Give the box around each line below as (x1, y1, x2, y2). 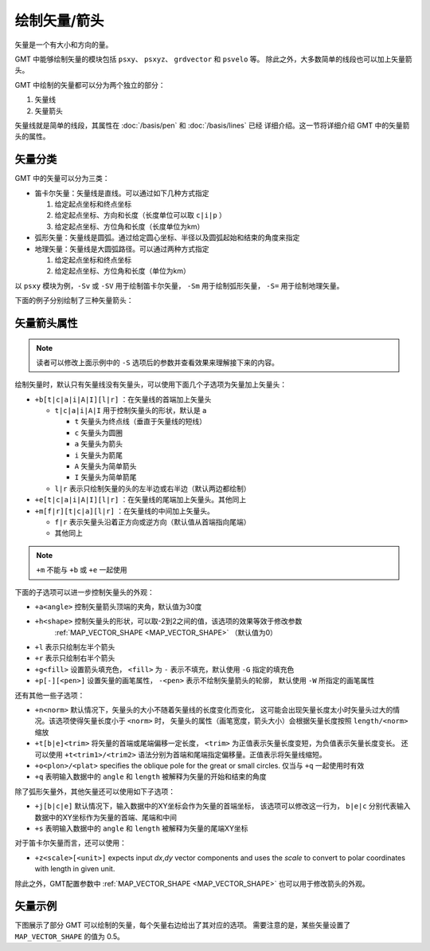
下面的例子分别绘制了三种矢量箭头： (14, 296, 134, 305)
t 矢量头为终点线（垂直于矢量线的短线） (74, 417, 207, 426)
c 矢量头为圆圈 (74, 427, 123, 438)
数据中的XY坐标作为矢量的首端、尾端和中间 (34, 812, 178, 822)
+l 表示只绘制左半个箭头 (34, 643, 115, 652)
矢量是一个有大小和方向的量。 (14, 40, 113, 49)
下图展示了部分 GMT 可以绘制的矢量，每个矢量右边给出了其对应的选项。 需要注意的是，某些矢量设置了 (14, 921, 350, 930)
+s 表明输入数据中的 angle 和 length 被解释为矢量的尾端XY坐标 (34, 823, 248, 833)
